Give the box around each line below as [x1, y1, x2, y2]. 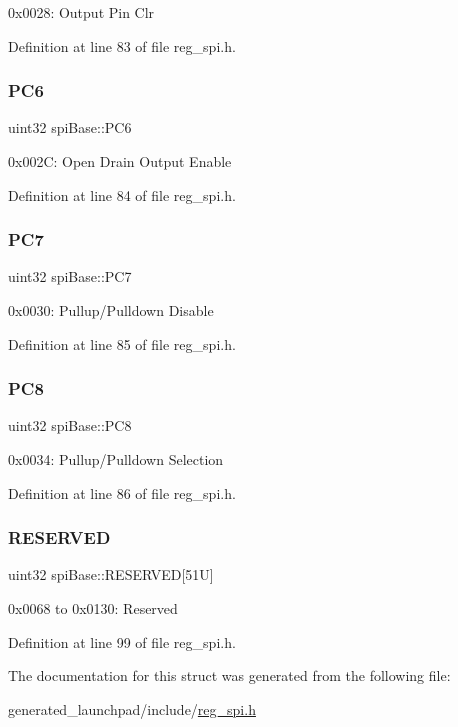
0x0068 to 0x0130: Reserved [8, 598, 178, 618]
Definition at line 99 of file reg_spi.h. [8, 631, 236, 652]
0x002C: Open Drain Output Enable [8, 151, 232, 171]
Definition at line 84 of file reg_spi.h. [8, 184, 236, 205]
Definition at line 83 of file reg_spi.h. [8, 35, 236, 56]
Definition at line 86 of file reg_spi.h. [8, 482, 236, 503]
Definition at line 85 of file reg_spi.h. [8, 333, 236, 354]
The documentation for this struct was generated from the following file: [8, 665, 451, 686]
